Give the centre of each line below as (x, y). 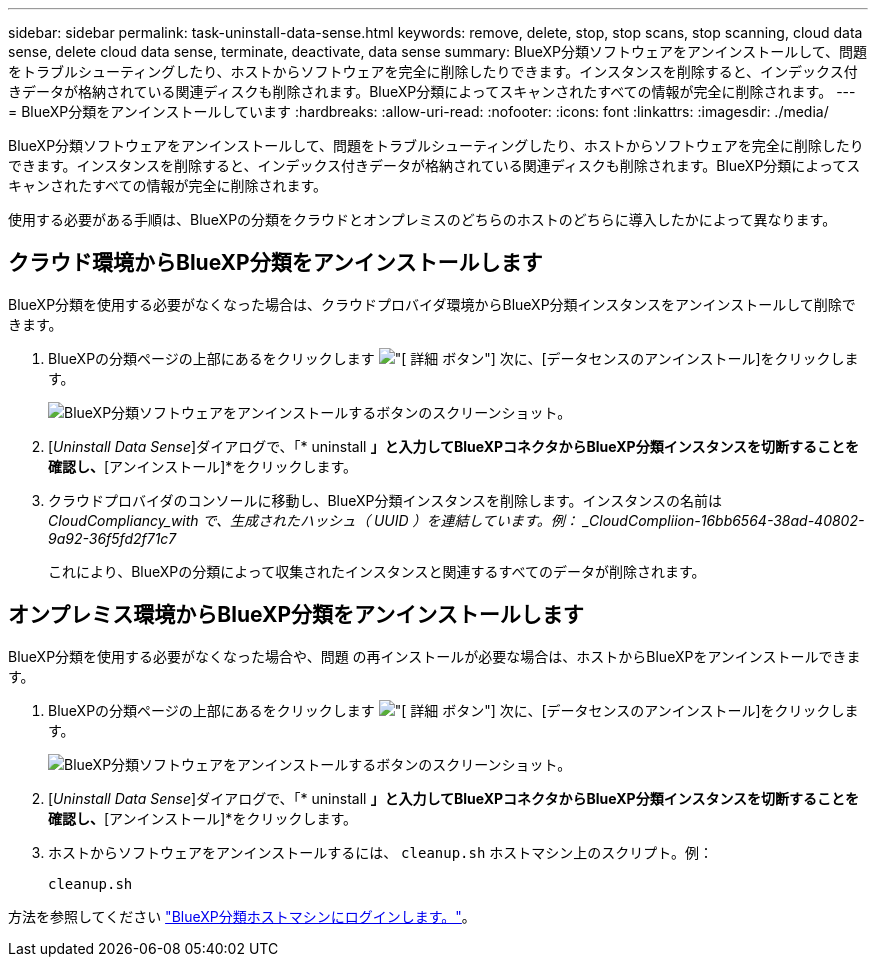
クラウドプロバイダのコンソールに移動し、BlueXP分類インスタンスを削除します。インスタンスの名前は (385, 500)
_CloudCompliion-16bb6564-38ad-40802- (723, 520)
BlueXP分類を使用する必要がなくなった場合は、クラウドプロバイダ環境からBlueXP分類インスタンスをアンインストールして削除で (432, 304)
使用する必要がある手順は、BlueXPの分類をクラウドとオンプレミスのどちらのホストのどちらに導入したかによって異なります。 (422, 219)
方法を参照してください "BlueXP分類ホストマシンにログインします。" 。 (242, 916)
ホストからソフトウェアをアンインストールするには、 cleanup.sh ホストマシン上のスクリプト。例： (381, 852)
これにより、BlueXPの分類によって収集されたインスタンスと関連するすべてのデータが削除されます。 (377, 571)
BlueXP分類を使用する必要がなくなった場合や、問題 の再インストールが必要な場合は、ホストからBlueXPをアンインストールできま (434, 656)
